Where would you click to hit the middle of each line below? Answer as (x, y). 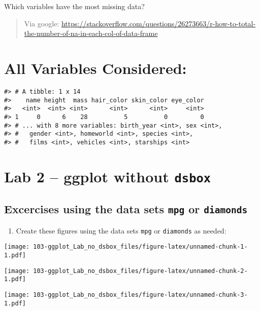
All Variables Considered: (95, 68)
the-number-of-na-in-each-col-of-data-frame (91, 33)
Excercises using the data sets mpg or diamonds (126, 209)
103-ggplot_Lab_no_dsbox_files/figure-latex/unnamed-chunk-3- (140, 295)
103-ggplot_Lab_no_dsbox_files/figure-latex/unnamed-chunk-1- (140, 247)
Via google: (42, 23)
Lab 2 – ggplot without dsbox (108, 176)
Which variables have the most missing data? (74, 6)
